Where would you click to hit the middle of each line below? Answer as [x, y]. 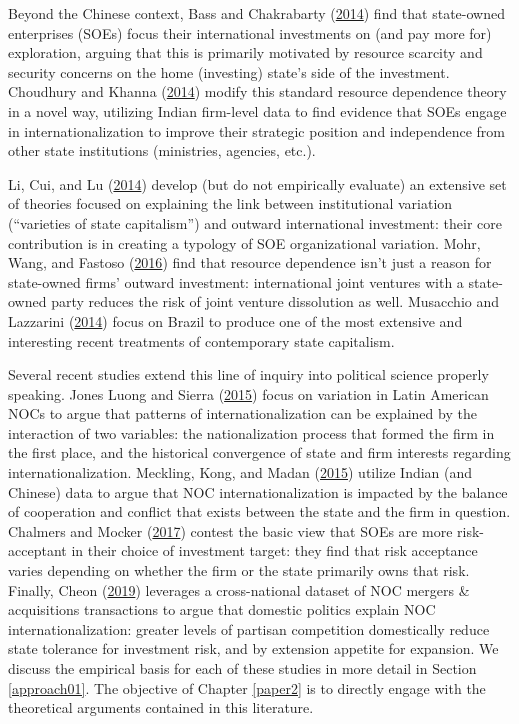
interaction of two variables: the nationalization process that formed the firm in [251, 432]
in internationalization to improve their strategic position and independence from [257, 130]
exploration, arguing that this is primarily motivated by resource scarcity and [245, 52]
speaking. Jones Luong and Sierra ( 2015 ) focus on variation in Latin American [248, 393]
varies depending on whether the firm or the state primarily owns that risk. [239, 570]
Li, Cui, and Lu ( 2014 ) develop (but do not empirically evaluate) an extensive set [257, 183]
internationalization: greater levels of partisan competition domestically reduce [249, 628]
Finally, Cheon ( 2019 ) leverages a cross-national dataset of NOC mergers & [239, 589]
